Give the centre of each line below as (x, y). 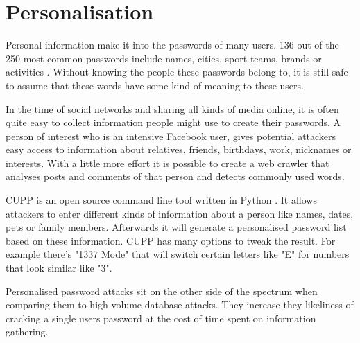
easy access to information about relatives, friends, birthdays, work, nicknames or (179, 149)
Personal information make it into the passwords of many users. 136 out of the (172, 45)
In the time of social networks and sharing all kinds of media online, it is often (172, 108)
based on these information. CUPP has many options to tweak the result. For (171, 240)
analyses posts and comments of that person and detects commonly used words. (175, 176)
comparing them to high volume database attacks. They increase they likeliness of (180, 305)
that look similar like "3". (59, 268)
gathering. (27, 332)
